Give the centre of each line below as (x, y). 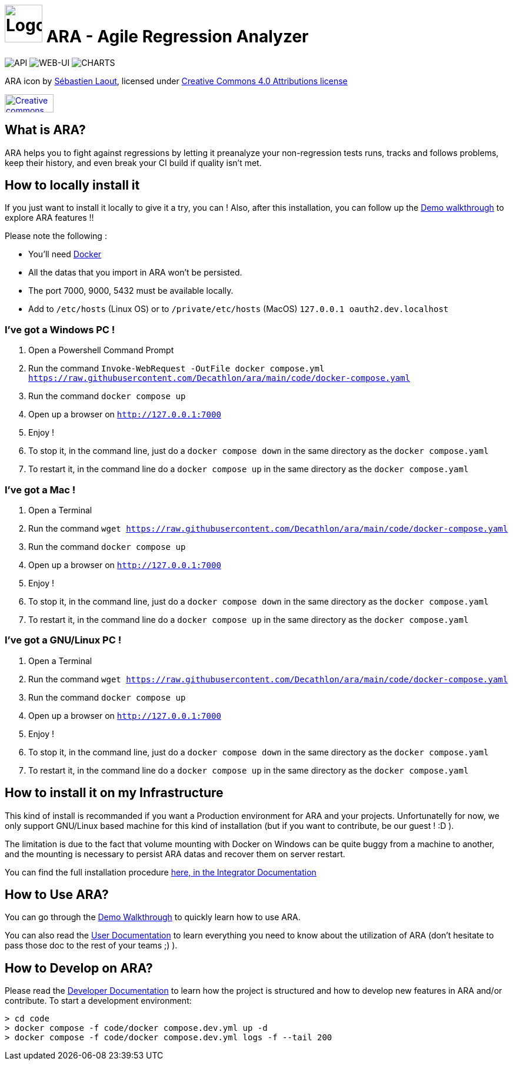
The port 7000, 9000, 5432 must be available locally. (131, 291)
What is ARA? (45, 130)
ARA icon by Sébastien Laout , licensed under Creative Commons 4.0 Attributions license (176, 81)
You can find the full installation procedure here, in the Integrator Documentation (161, 872)
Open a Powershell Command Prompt (101, 350)
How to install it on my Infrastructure (114, 793)
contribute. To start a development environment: (98, 1001)
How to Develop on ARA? (79, 968)
